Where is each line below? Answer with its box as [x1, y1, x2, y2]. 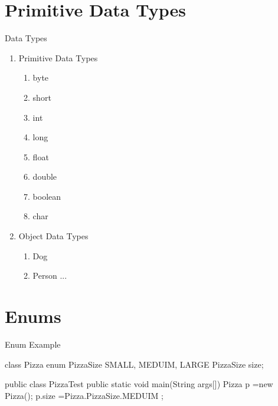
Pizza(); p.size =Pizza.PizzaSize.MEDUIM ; [5, 389, 163, 401]
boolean [32, 190, 61, 202]
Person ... [32, 269, 67, 282]
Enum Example [5, 338, 61, 350]
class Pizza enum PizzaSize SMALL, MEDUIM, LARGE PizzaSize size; [5, 358, 264, 370]
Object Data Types [18, 230, 89, 242]
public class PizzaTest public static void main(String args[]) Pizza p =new [5, 378, 273, 390]
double [32, 170, 57, 183]
